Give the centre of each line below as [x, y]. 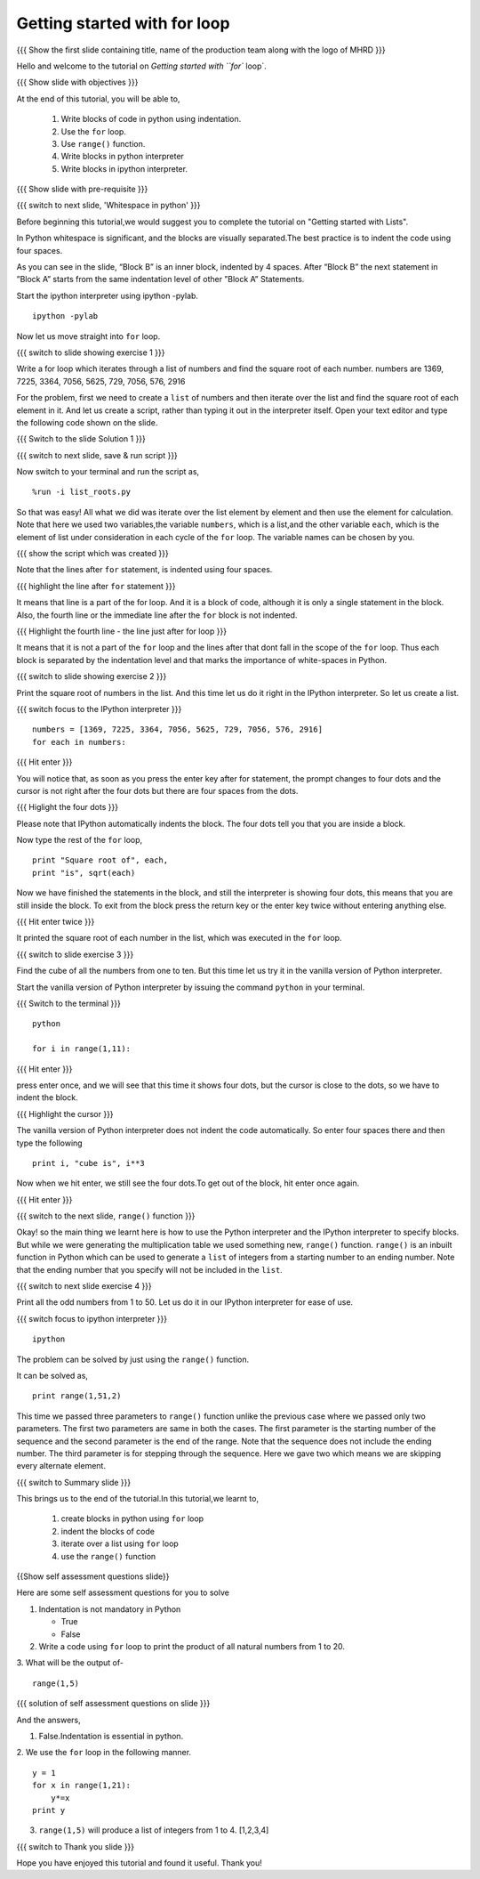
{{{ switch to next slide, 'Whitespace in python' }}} [108, 206]
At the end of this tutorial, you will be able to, [98, 99]
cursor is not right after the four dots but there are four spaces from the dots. [157, 790]
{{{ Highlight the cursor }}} [65, 1114]
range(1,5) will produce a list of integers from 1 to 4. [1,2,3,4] [154, 1830]
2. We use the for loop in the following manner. [104, 1753]
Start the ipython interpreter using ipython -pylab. [108, 296]
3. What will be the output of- [70, 1663]
